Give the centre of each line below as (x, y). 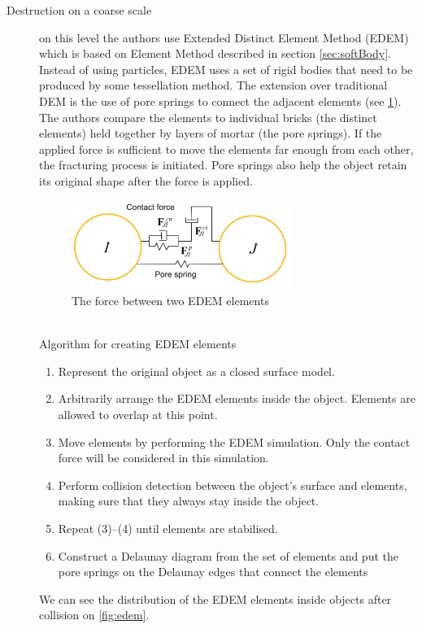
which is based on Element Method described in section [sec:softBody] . (215, 53)
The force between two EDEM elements (170, 301)
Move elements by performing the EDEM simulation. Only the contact (234, 441)
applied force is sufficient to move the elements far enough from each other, (226, 149)
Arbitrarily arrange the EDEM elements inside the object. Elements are (237, 398)
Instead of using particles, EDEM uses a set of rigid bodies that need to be (226, 69)
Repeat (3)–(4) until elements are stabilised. (168, 528)
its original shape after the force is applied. (146, 180)
